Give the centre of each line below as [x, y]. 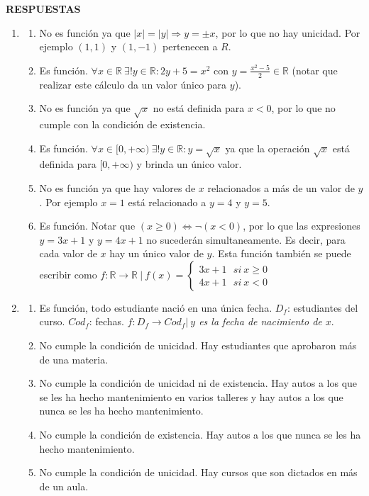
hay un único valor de [156, 253]
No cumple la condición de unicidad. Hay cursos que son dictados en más [198, 472]
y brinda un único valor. [189, 164]
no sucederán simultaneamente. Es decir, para [246, 239]
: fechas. [106, 321]
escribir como [68, 274]
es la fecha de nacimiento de [260, 321]
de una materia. [74, 359]
